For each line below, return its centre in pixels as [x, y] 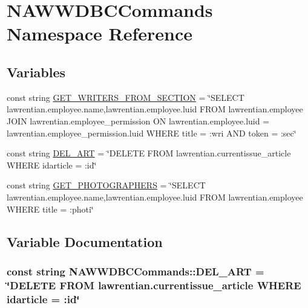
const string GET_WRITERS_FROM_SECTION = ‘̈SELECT [126, 97]
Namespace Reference [100, 34]
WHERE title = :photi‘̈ [50, 209]
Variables [36, 72]
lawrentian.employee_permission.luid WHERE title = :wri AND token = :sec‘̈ [152, 133]
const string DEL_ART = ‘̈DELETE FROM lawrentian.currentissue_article [149, 153]
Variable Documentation [85, 241]
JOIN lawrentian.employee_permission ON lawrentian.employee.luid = [138, 120]
